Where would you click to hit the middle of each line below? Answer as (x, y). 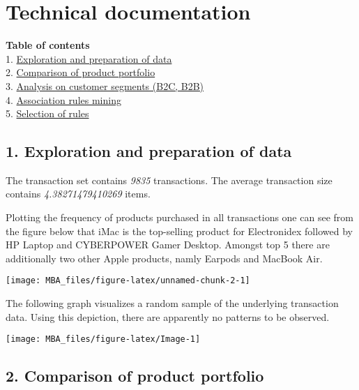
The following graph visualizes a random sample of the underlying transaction (172, 303)
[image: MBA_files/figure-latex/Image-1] (103, 339)
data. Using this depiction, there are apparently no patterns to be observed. (168, 316)
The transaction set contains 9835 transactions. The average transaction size (169, 180)
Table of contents (48, 45)
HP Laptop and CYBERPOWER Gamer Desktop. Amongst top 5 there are (168, 245)
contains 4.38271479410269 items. (78, 194)
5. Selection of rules (47, 113)
